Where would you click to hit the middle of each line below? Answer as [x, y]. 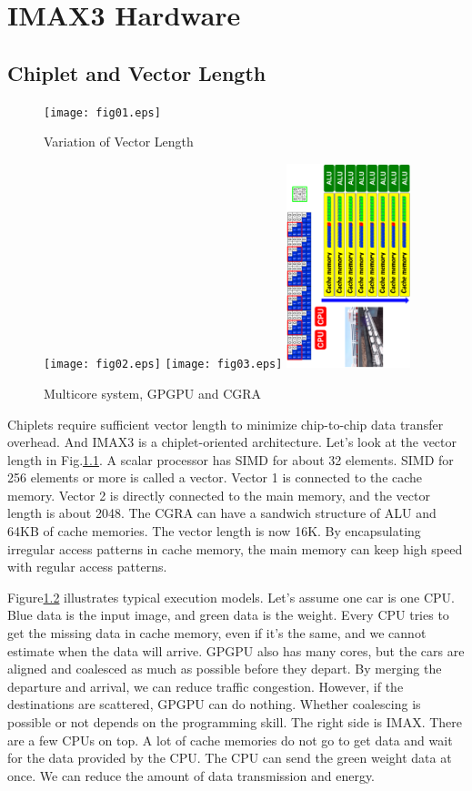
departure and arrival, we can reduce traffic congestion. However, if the [206, 686]
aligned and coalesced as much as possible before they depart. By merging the [225, 669]
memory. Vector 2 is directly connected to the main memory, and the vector [219, 495]
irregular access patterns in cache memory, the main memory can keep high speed [235, 548]
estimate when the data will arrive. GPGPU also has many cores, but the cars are [236, 650]
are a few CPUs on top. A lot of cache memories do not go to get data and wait [230, 740]
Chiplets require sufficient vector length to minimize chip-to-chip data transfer [226, 424]
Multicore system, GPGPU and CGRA [153, 393]
